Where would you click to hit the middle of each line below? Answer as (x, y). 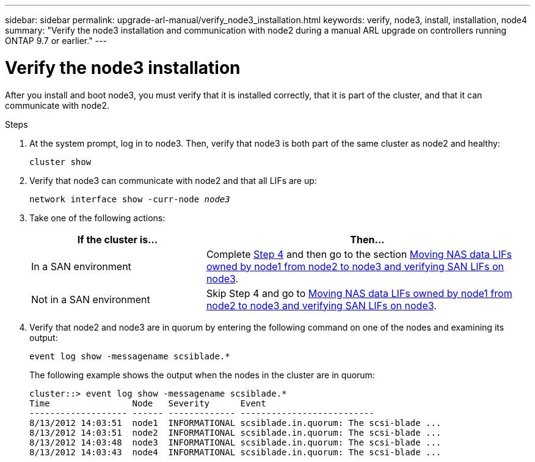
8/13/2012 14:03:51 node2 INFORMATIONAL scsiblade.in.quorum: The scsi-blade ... (235, 432)
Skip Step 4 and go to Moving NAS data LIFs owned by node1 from (359, 293)
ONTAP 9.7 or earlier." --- (56, 41)
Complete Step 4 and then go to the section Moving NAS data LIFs (359, 254)
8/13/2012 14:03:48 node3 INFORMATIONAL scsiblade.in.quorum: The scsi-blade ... (235, 442)
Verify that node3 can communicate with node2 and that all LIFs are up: (173, 180)
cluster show (60, 162)
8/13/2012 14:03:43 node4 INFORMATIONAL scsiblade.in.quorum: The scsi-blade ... (235, 452)
